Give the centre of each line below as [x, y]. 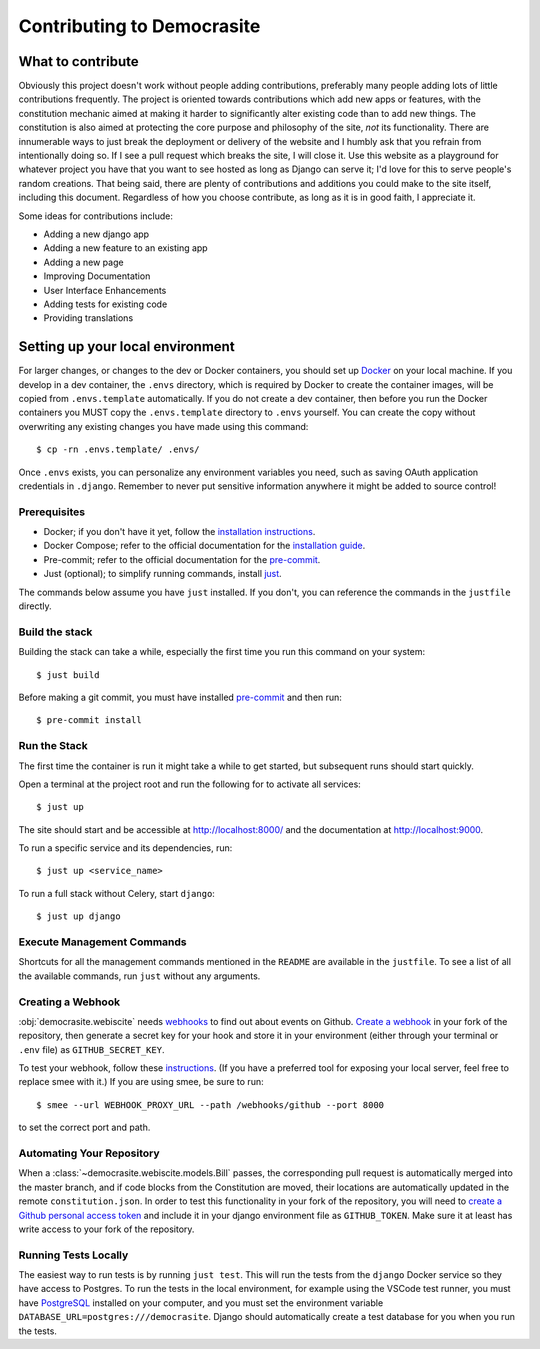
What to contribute [78, 61]
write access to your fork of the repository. [106, 1229]
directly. [35, 606]
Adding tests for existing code [105, 304]
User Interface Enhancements [105, 290]
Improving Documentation [97, 276]
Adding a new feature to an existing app [126, 248]
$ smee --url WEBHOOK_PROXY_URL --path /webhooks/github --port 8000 [210, 1104]
